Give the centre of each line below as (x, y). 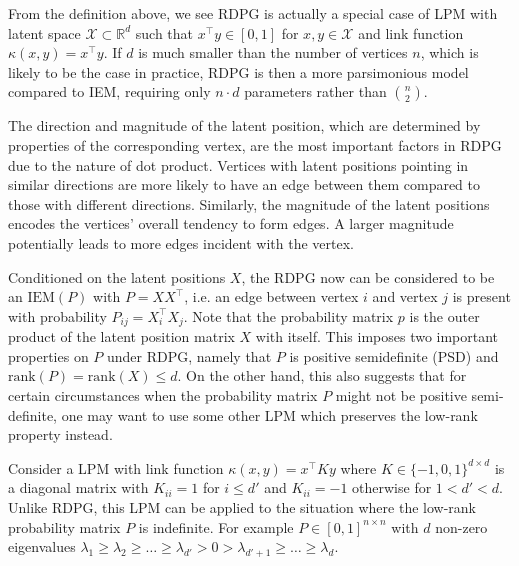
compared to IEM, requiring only (109, 91)
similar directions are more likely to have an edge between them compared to (244, 184)
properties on (48, 355)
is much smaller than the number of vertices (273, 52)
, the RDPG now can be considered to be (368, 276)
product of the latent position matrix (121, 336)
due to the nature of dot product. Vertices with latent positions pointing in (238, 164)
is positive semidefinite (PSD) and (394, 355)
